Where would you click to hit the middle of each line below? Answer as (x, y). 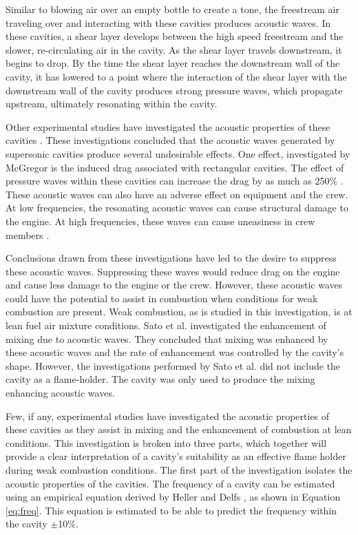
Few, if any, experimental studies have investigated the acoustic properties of (168, 416)
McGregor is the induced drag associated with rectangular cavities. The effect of (175, 167)
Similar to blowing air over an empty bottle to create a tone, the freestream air (172, 9)
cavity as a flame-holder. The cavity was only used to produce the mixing (160, 379)
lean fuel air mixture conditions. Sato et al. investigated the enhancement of (166, 325)
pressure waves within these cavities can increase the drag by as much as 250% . (175, 181)
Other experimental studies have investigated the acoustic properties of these (168, 126)
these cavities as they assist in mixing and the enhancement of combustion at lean (179, 429)
